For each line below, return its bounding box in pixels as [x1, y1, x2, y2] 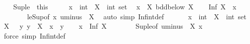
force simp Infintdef [3, 30, 65, 41]
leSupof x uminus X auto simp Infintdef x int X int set [27, 11, 247, 21]
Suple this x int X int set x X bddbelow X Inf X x [13, 1, 237, 11]
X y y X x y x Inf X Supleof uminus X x [3, 21, 202, 31]
